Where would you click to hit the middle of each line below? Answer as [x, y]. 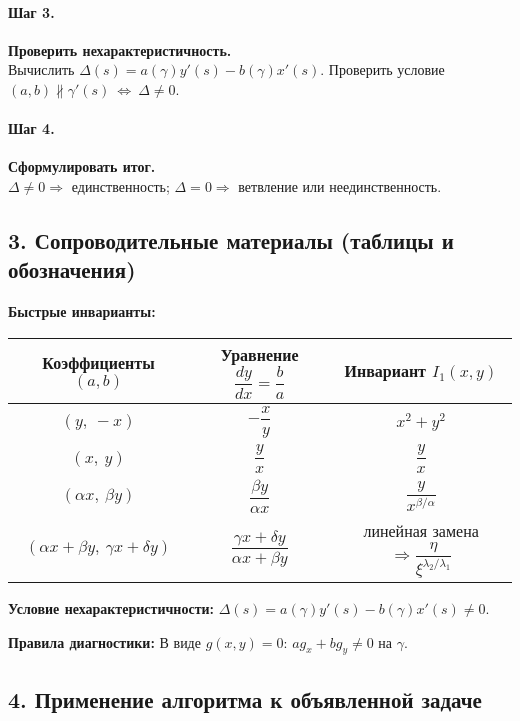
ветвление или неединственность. [340, 185]
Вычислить [41, 69]
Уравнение [259, 354]
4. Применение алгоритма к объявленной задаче [245, 698]
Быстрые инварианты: [82, 311]
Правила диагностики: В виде [104, 641]
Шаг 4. [31, 128]
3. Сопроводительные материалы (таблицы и [231, 239]
